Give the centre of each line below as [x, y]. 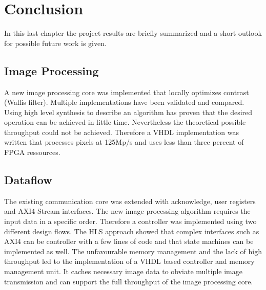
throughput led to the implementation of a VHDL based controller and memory [129, 261]
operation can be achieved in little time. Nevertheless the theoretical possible [125, 122]
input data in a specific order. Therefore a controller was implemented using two [130, 221]
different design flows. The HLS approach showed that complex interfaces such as [132, 231]
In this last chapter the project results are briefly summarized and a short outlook [133, 33]
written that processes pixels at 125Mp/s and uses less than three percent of [124, 142]
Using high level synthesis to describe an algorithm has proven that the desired [128, 112]
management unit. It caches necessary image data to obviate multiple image [123, 271]
